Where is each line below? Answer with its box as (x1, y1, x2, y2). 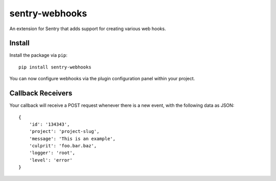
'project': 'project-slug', (29, 128, 100, 134)
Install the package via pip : (9, 52, 67, 58)
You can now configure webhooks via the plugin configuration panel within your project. (9, 76, 195, 82)
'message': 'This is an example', (29, 135, 116, 142)
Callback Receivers (9, 89, 73, 98)
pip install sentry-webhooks (18, 64, 91, 70)
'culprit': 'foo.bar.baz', (29, 143, 97, 149)
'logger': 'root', (29, 150, 76, 156)
